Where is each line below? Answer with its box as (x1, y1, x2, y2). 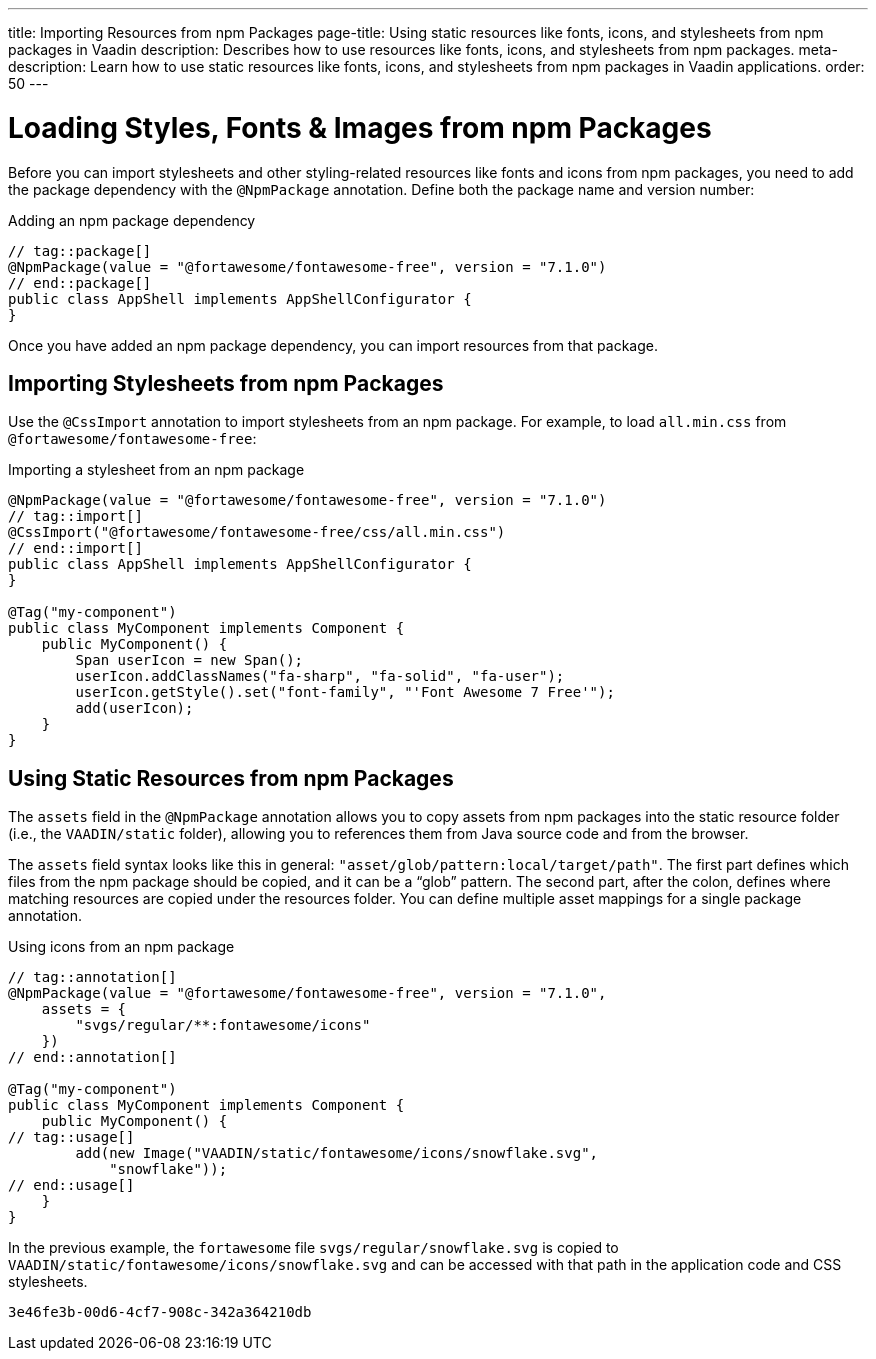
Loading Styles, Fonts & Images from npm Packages (8, 110, 712, 145)
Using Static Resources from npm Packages (8, 765, 454, 791)
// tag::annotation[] (8, 969, 177, 986)
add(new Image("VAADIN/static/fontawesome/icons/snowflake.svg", (75, 1145, 599, 1162)
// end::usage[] (8, 1177, 135, 1194)
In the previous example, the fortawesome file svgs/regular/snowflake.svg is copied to (8, 1239, 619, 1257)
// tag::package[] (8, 242, 152, 259)
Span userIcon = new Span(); (75, 652, 304, 669)
